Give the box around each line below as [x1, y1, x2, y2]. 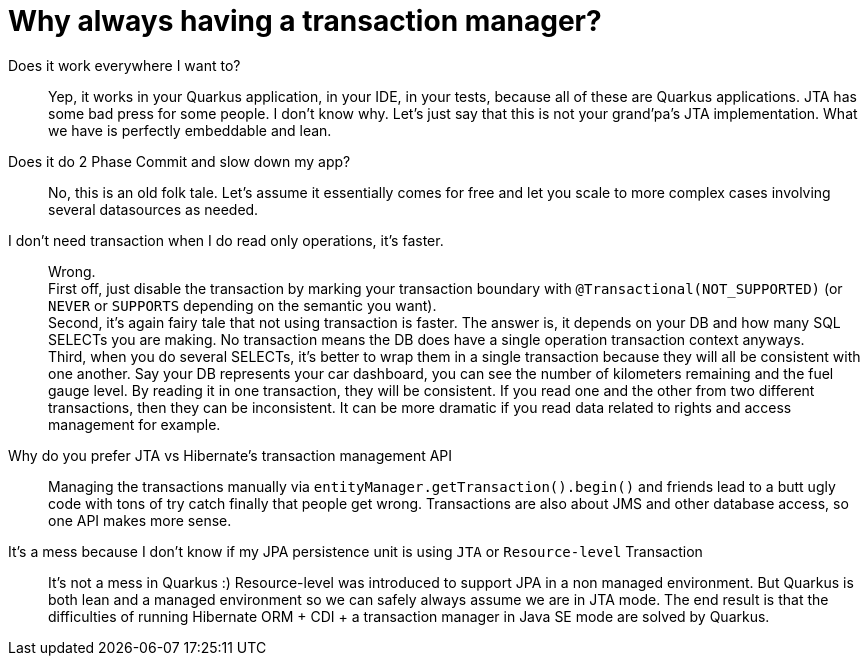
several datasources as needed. [48, 200, 259, 218]
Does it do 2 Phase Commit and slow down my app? [8, 152, 351, 170]
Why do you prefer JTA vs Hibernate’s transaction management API [8, 446, 453, 464]
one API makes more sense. [48, 511, 232, 529]
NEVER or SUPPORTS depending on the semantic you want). [48, 296, 437, 314]
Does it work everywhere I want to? [8, 56, 241, 74]
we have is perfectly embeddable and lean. [48, 121, 332, 139]
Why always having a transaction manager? [8, 4, 602, 38]
